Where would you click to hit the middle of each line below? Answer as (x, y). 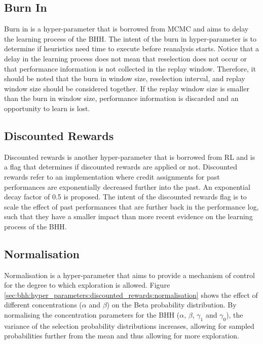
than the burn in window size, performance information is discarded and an (121, 98)
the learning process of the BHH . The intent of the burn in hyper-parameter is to (130, 38)
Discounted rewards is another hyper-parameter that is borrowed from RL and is (130, 157)
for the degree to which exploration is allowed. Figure (87, 285)
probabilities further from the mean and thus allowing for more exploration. (122, 336)
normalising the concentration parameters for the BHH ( (92, 315)
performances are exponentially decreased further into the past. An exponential (127, 186)
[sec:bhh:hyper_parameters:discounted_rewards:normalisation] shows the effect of (131, 295)
